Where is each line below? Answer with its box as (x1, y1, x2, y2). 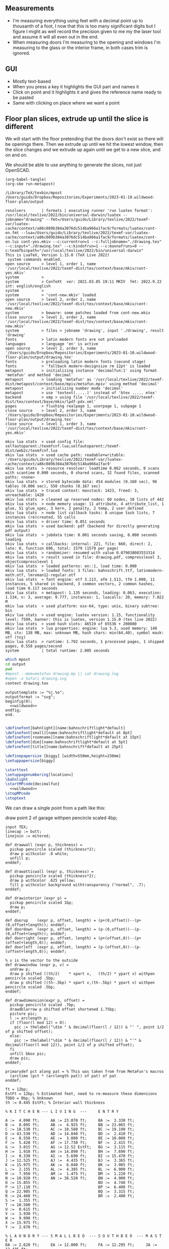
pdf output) (5, 528, 30, 533)
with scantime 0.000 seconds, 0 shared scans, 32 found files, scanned (5, 470, 159, 475)
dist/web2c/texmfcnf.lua (5, 448, 58, 454)
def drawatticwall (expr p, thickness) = (5, 869, 94, 874)
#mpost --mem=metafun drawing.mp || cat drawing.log (5, 671, 119, 677)
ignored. (12, 50, 30, 56)
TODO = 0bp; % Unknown (5, 1096, 53, 1101)
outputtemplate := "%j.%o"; (5, 690, 65, 695)
